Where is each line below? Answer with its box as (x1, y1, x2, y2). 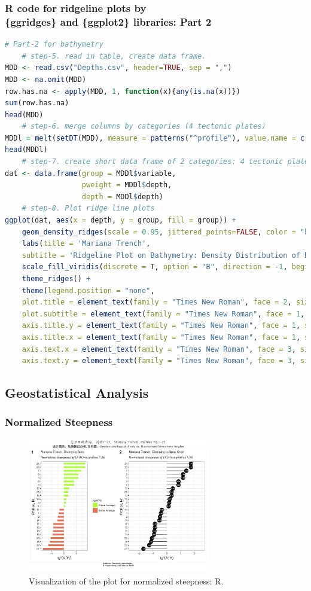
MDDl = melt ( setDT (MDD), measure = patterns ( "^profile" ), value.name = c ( (5, 133, 309, 142)
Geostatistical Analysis (5, 383, 149, 402)
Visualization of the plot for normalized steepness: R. (29, 574, 224, 587)
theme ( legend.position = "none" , (22, 286, 155, 295)
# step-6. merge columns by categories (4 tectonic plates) (22, 122, 266, 131)
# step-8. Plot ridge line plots (22, 204, 155, 213)
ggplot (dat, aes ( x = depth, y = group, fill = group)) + (5, 216, 236, 225)
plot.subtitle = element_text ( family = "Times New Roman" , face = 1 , (22, 309, 305, 318)
